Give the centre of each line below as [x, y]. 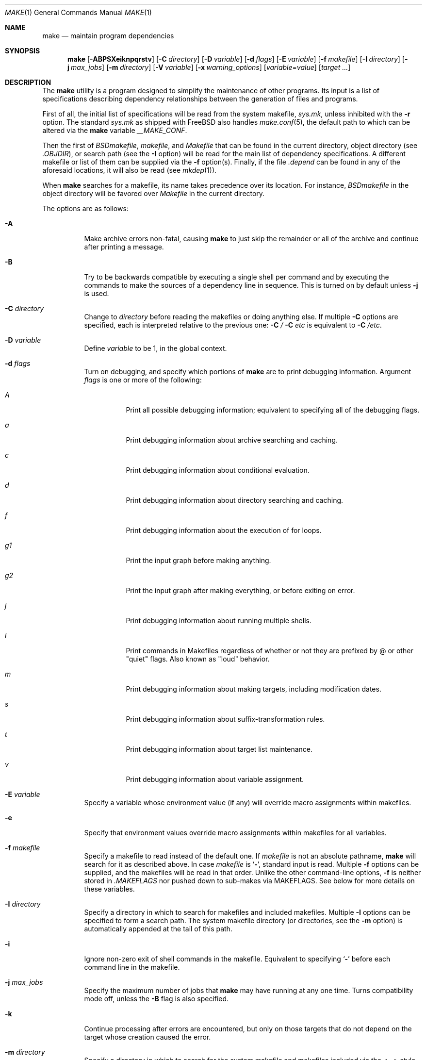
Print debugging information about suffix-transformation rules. [225, 719]
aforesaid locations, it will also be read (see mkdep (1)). [130, 170]
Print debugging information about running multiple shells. [219, 621]
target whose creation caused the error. [147, 1037]
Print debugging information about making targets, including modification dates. [254, 689]
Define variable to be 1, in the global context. [156, 348]
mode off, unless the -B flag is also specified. [156, 999]
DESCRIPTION [28, 82]
